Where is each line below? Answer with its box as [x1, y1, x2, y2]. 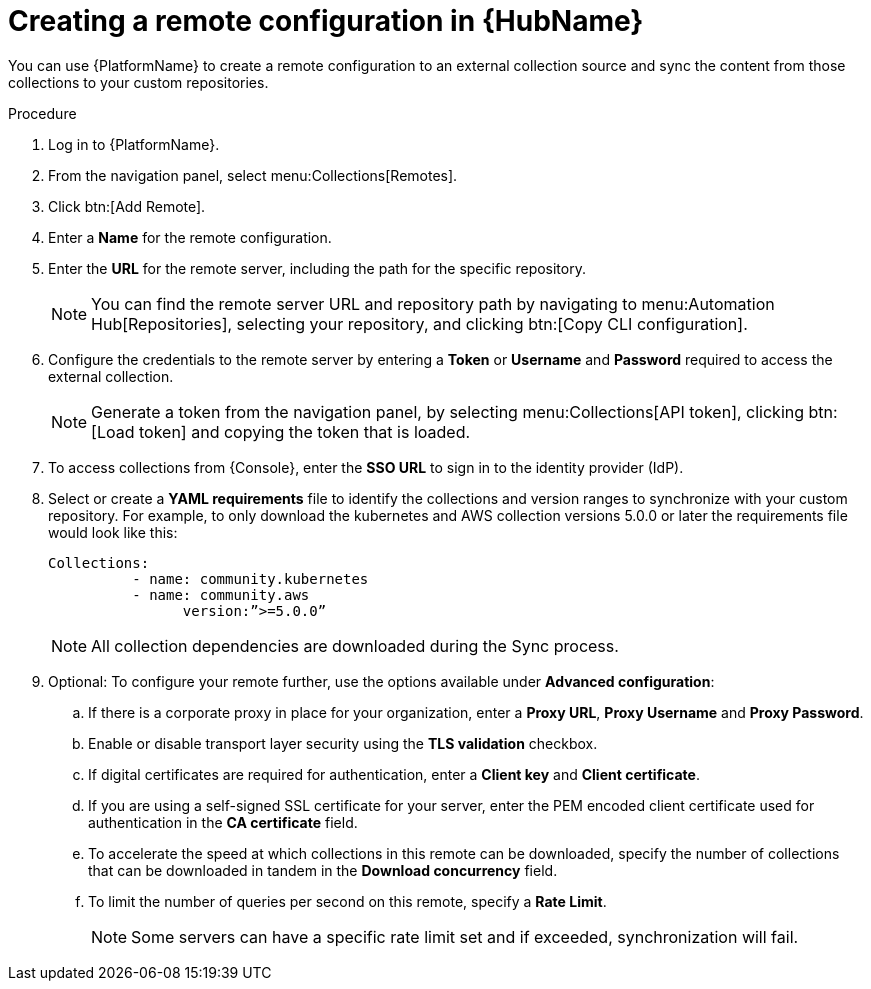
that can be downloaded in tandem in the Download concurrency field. [88, 861, 558, 879]
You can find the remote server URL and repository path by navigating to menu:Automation [91, 293, 775, 314]
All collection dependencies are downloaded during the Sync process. [91, 635, 619, 656]
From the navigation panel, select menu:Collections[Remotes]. [48, 166, 458, 184]
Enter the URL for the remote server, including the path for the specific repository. [48, 259, 586, 277]
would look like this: [48, 523, 178, 541]
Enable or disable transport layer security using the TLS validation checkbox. [88, 734, 598, 752]
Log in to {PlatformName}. [48, 135, 220, 153]
